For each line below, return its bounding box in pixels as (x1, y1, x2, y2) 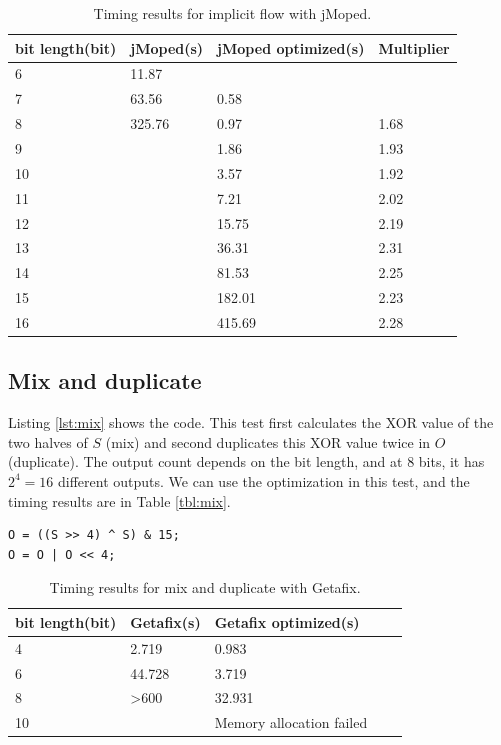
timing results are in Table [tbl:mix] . (8, 490, 231, 511)
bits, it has (418, 451, 485, 472)
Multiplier (378, 37, 450, 58)
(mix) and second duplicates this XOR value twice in (105, 431, 431, 452)
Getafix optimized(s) (214, 611, 360, 632)
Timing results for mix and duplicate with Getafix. (49, 577, 361, 598)
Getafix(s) (130, 611, 201, 632)
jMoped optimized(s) (217, 37, 365, 58)
